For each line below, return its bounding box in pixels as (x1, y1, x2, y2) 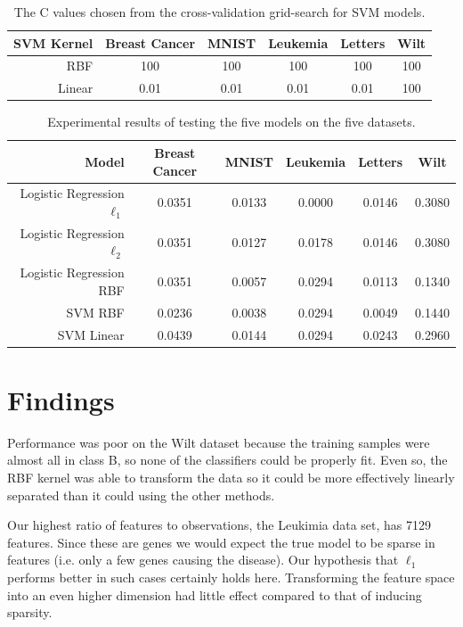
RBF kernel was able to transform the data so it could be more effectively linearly (7, 467, 455, 486)
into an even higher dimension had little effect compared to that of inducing (7, 585, 422, 604)
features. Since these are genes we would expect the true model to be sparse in (7, 532, 435, 551)
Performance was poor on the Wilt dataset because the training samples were (7, 433, 430, 451)
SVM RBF (66, 302, 125, 321)
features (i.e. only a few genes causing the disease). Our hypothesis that (7, 550, 399, 569)
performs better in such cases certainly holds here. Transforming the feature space (7, 567, 455, 586)
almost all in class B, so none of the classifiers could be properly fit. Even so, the (7, 450, 448, 469)
